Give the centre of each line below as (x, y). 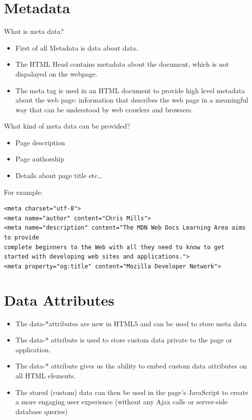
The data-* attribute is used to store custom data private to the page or (124, 340)
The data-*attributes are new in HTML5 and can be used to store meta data (131, 323)
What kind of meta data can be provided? (67, 126)
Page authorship (40, 159)
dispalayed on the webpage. (57, 73)
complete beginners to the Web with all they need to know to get (115, 247)
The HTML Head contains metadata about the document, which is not (122, 64)
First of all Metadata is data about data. (77, 47)
